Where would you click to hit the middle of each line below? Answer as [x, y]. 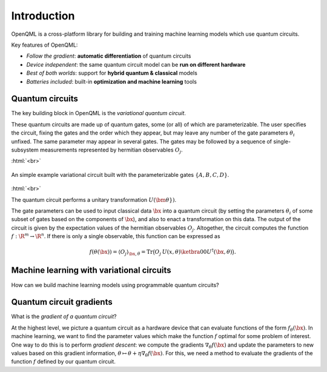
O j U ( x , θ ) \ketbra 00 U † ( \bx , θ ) [193, 252]
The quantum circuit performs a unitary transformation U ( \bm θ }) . [94, 199]
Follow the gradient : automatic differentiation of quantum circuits [109, 56]
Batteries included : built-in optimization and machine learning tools [111, 81]
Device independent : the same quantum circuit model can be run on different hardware [136, 64]
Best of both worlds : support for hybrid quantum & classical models [112, 73]
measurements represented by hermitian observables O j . [111, 150]
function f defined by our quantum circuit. [64, 362]
